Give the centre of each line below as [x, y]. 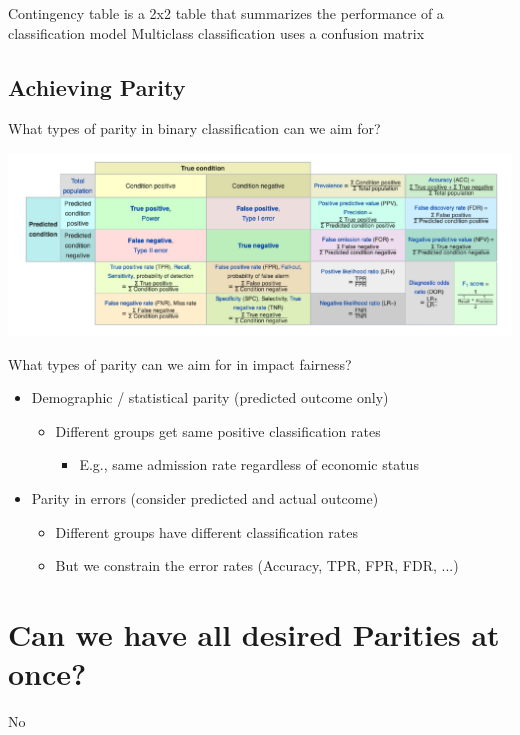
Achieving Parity [97, 86]
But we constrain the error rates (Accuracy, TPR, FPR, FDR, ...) [257, 565]
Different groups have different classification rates [207, 531]
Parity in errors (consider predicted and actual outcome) [205, 498]
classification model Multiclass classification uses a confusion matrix [216, 32]
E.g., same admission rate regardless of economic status [249, 464]
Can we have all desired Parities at [254, 634]
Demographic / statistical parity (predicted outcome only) [210, 397]
